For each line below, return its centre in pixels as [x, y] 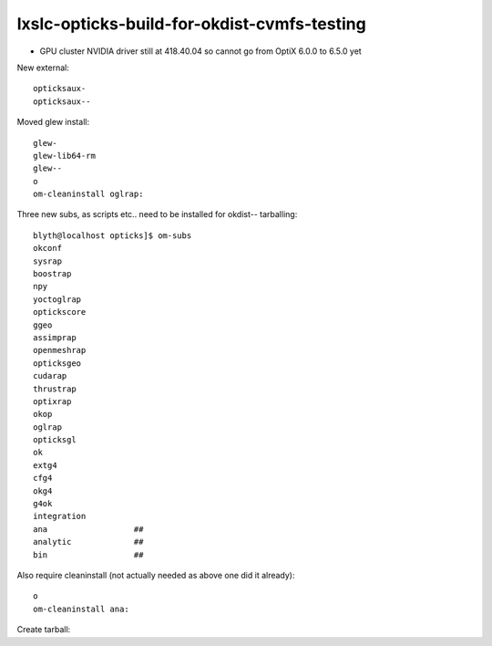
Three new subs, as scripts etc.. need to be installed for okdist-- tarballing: [157, 214]
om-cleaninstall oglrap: [88, 194]
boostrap [52, 274]
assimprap [55, 337]
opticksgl [55, 440]
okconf [48, 248]
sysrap [48, 261]
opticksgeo [57, 363]
